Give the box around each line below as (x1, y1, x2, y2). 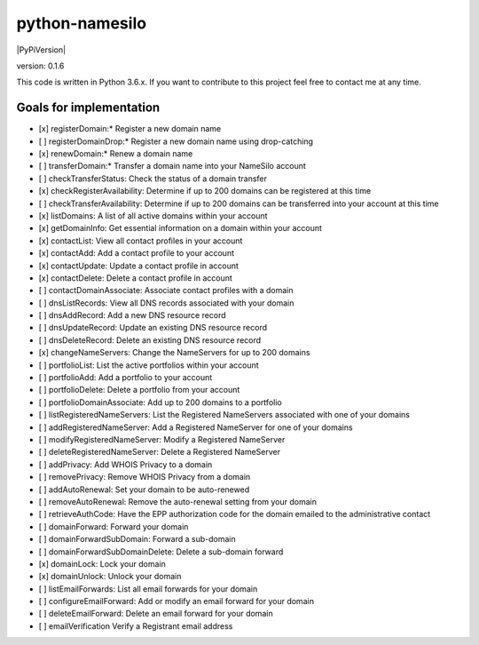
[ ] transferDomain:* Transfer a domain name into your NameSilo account (38, 161, 306, 171)
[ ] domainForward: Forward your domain (38, 521, 189, 532)
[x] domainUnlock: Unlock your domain (38, 571, 182, 582)
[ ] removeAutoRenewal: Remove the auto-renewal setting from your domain (38, 496, 317, 506)
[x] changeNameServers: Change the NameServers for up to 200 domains (38, 347, 310, 358)
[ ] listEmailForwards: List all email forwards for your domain (38, 583, 258, 594)
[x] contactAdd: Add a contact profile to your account (38, 248, 235, 259)
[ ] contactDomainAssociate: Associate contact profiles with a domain (38, 285, 294, 296)
